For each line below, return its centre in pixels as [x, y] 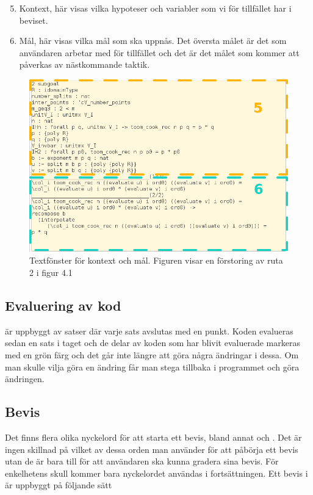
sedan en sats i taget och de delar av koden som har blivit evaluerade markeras [153, 343]
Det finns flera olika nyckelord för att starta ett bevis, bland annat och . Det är [153, 437]
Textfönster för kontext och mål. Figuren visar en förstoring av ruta [156, 260]
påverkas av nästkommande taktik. [85, 64]
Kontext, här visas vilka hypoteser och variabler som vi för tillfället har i [155, 8]
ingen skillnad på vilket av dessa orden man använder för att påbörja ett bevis [152, 449]
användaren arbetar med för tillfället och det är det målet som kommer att [159, 52]
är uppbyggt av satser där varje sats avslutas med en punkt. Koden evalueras [149, 331]
